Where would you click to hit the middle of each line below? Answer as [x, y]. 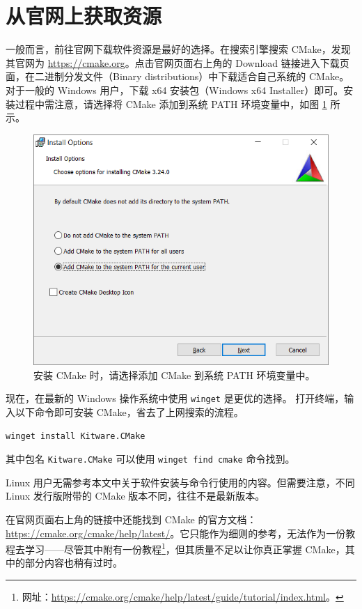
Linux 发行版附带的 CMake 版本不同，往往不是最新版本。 [135, 496]
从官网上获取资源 [84, 16]
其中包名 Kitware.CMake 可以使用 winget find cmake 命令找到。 [150, 459]
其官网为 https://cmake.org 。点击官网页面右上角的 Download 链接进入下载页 [178, 62]
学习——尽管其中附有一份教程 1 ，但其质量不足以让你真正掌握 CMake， [185, 548]
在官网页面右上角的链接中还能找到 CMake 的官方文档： [131, 519]
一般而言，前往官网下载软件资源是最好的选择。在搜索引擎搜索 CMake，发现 [178, 49]
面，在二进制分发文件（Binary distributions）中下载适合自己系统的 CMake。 [178, 76]
